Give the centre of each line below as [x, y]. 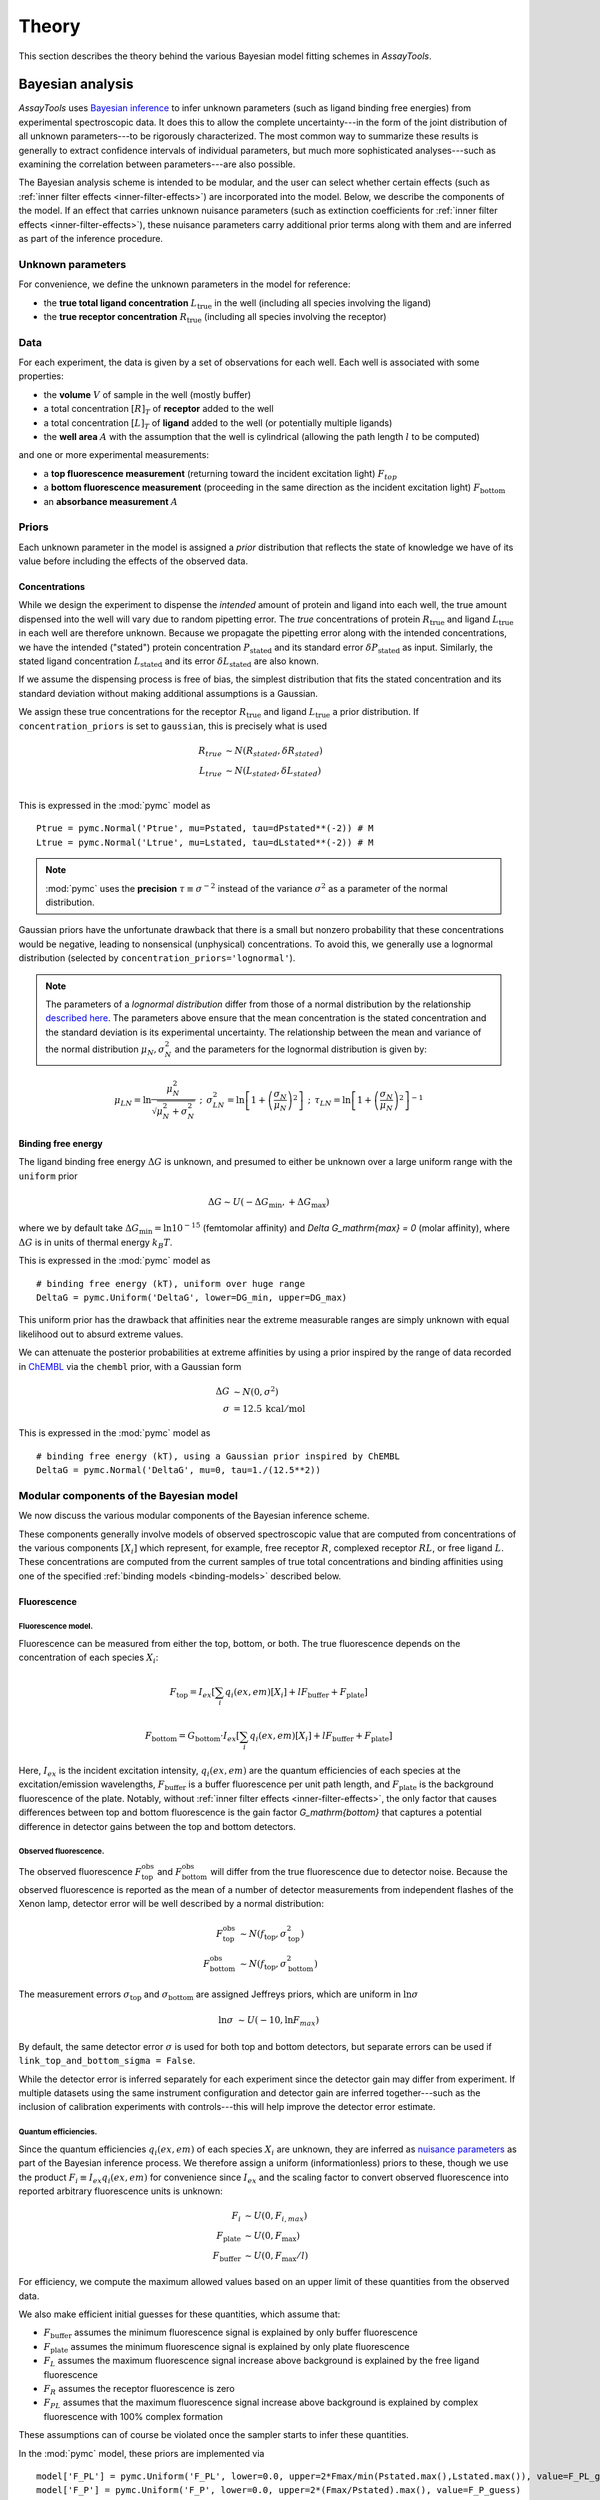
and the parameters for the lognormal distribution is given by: [300, 1049]
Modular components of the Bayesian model [128, 1495]
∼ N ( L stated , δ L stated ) [273, 772]
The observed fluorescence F [80, 1871]
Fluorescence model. [56, 1626]
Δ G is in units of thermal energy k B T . [95, 1243]
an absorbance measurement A [111, 501]
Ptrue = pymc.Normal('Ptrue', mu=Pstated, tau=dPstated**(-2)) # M [205, 828]
